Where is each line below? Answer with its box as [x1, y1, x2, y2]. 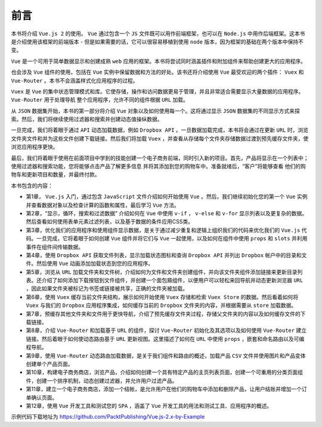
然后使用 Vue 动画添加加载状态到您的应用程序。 [36, 260, 154, 267]
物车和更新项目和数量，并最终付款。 [11, 171, 100, 178]
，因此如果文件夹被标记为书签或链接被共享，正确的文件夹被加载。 [26, 285, 188, 292]
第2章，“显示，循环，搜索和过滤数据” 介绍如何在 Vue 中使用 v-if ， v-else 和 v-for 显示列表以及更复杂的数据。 [26, 209, 308, 216]
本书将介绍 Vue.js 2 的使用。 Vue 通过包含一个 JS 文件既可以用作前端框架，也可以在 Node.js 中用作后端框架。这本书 [11, 30, 305, 37]
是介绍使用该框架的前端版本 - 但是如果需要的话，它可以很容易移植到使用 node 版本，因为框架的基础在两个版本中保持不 [11, 38, 304, 45]
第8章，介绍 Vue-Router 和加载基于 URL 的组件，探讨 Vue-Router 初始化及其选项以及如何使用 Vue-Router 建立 [26, 327, 307, 334]
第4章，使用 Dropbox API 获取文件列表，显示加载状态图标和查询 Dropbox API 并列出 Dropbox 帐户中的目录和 [26, 251, 302, 258]
